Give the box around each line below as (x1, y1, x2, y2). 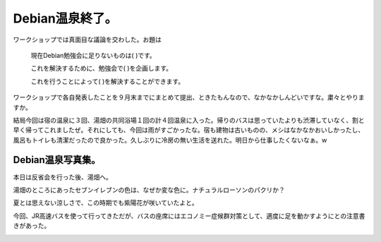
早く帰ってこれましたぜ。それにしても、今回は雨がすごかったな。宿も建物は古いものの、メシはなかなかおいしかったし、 (13, 126, 365, 134)
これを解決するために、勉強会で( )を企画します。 (30, 64, 173, 73)
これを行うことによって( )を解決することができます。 (30, 77, 185, 85)
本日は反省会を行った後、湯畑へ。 (13, 173, 112, 181)
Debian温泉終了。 (13, 11, 118, 26)
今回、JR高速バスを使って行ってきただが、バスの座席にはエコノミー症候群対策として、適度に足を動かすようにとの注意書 (13, 212, 365, 220)
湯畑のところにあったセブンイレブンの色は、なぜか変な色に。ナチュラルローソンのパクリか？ (13, 186, 285, 194)
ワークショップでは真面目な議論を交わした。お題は (13, 35, 162, 44)
